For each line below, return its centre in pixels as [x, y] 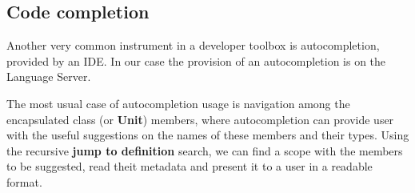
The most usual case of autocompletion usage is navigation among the [178, 103]
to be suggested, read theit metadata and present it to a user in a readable [190, 166]
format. [24, 181]
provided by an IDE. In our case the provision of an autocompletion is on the [196, 60]
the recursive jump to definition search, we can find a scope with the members [205, 150]
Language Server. [49, 76]
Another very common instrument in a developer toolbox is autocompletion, [193, 45]
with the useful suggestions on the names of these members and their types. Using [208, 135]
